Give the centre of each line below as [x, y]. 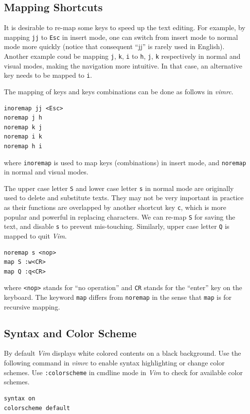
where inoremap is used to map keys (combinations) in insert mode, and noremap [125, 162]
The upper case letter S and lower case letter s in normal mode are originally [119, 188]
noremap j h [23, 118]
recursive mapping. [32, 306]
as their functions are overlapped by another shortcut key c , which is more [115, 207]
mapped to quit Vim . [36, 235]
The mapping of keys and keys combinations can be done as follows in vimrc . [119, 91]
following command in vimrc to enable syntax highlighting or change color [114, 363]
